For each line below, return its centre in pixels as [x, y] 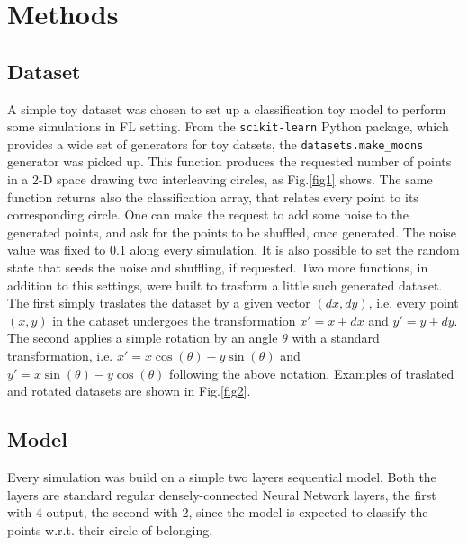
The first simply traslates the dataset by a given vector [159, 303]
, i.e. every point [413, 303]
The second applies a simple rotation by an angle [143, 338]
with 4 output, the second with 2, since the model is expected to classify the [218, 512]
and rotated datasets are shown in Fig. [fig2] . [129, 391]
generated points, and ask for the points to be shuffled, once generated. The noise [232, 232]
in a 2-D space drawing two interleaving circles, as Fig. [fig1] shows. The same [220, 179]
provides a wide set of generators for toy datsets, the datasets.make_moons [216, 143]
